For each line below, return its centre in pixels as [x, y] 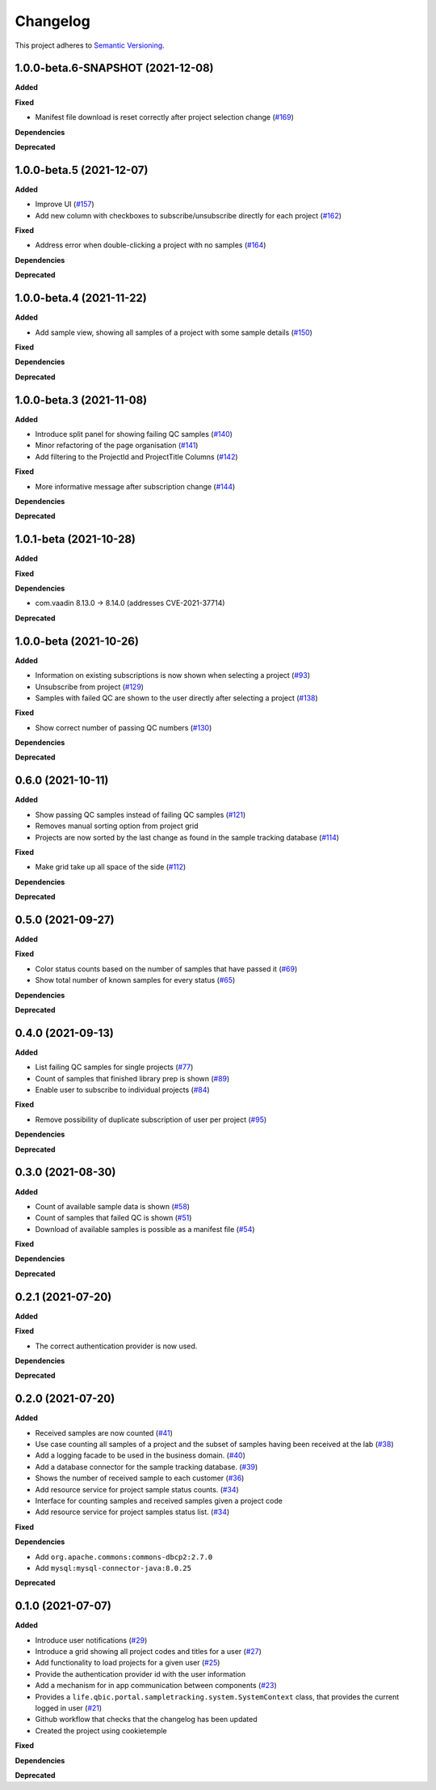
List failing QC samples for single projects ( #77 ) [114, 1067]
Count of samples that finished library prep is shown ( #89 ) [132, 1078]
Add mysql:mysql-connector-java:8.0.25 [113, 1568]
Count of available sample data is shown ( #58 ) [112, 1206]
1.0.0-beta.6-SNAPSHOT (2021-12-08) [114, 68]
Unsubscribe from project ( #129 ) [90, 687]
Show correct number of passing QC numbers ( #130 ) [124, 727]
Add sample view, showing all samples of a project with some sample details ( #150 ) [174, 332]
